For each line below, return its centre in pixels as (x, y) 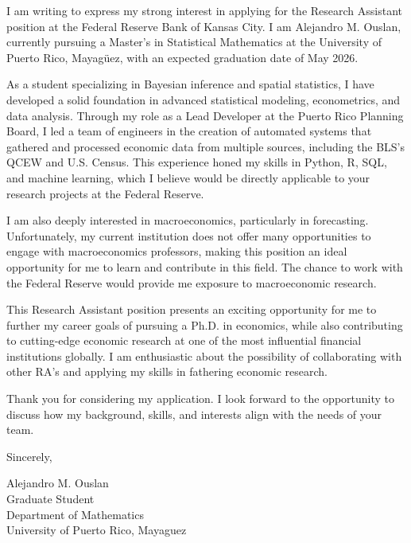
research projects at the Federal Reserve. (105, 193)
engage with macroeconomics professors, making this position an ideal (177, 251)
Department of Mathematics (75, 514)
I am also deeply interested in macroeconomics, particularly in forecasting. (188, 220)
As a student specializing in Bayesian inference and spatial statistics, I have (190, 84)
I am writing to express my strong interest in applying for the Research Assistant (205, 10)
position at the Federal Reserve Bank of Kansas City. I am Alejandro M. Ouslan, (204, 26)
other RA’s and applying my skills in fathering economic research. (167, 371)
